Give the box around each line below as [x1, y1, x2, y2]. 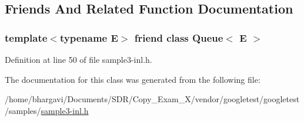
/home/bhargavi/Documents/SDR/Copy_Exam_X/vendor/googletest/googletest [5, 93, 300, 105]
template [5, 30, 48, 45]
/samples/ [5, 104, 41, 116]
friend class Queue [134, 30, 223, 45]
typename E [59, 30, 118, 45]
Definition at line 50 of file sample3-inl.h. [5, 53, 152, 65]
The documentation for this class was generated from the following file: [5, 73, 260, 85]
